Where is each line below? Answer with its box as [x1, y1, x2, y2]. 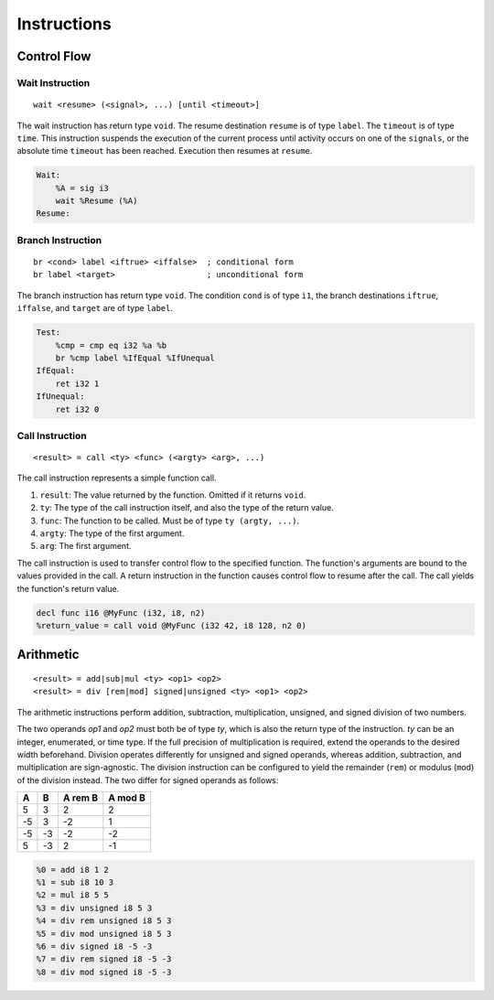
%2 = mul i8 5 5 [36, 890, 110, 900]
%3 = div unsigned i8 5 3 [36, 902, 153, 913]
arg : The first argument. [39, 541, 132, 552]
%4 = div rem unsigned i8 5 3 [36, 916, 172, 926]
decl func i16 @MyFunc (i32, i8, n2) [36, 608, 206, 618]
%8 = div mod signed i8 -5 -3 [36, 966, 172, 977]
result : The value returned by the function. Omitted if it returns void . [39, 489, 306, 500]
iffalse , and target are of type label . [16, 303, 174, 314]
